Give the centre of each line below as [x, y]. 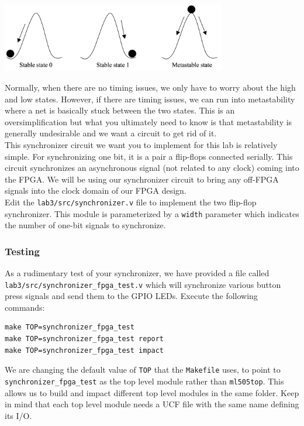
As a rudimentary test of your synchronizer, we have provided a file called [137, 273]
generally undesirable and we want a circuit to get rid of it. [111, 133]
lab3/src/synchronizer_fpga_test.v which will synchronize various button [143, 284]
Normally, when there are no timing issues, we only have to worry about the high [150, 87]
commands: [25, 307]
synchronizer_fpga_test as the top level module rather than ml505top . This [144, 381]
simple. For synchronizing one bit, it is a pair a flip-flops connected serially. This [149, 156]
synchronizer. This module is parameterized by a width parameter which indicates [152, 213]
